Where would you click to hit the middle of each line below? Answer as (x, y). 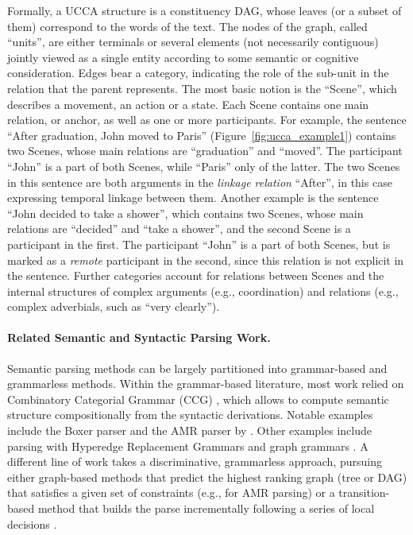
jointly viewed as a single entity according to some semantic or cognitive (183, 57)
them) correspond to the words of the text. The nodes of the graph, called (187, 26)
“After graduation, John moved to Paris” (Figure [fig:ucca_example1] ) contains (202, 135)
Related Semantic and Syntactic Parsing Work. (139, 337)
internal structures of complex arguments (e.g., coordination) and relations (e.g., (203, 291)
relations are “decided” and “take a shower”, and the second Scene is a (179, 229)
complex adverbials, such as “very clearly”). (114, 306)
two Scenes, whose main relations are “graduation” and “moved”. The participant (205, 151)
